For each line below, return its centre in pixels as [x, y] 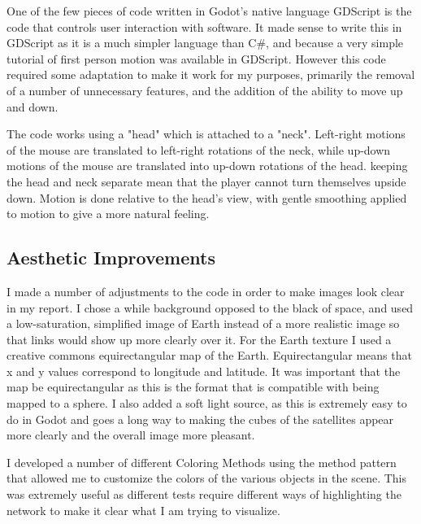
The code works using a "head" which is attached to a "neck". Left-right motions [206, 134]
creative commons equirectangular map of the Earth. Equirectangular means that [209, 355]
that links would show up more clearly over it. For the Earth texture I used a [199, 339]
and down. [33, 106]
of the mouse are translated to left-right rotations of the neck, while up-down [199, 149]
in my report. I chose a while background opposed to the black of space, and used [210, 307]
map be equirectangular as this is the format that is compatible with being [193, 387]
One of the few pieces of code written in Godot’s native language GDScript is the [209, 11]
